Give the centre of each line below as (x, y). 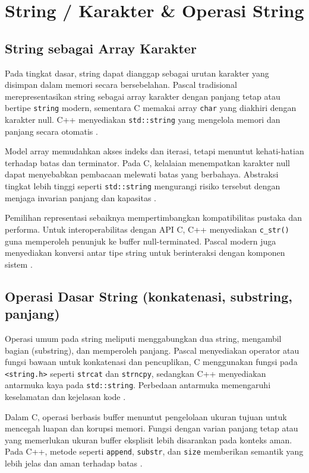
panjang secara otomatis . (51, 131)
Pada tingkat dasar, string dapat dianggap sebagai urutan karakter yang (137, 73)
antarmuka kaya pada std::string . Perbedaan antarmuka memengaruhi (138, 385)
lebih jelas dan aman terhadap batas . (74, 463)
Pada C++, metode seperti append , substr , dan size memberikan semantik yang (154, 451)
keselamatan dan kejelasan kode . (65, 397)
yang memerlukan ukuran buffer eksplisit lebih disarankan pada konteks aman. (149, 439)
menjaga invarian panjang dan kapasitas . (81, 197)
